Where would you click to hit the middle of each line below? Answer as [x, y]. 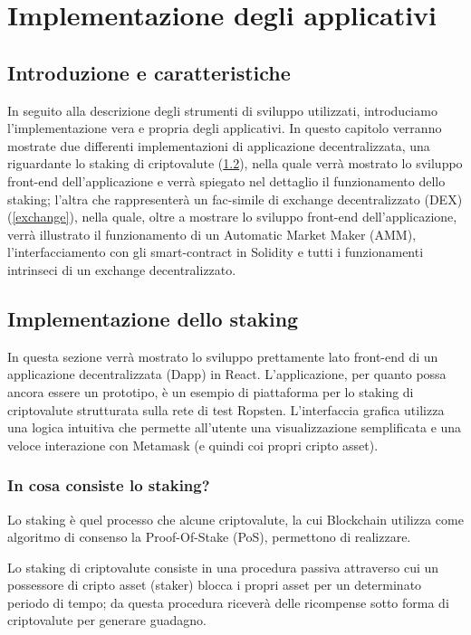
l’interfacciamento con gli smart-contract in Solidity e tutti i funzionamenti [216, 252]
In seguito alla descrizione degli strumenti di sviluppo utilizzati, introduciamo [222, 110]
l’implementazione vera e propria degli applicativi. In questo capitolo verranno [225, 128]
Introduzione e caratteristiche [149, 72]
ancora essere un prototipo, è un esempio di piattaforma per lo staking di [211, 391]
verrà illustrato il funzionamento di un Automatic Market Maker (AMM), [212, 234]
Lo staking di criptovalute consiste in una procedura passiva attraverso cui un [223, 567]
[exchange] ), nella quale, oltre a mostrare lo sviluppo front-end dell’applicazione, [235, 217]
